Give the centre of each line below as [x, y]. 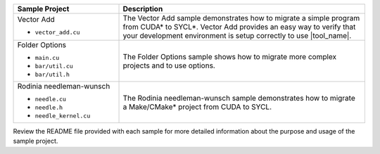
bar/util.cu [54, 66]
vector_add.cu [57, 32]
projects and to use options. [169, 65]
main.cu [47, 58]
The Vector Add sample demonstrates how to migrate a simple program [241, 18]
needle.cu [51, 99]
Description [143, 9]
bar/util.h [52, 75]
